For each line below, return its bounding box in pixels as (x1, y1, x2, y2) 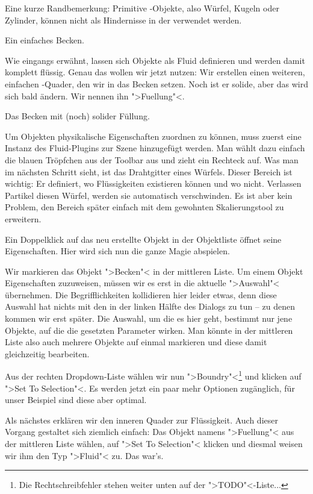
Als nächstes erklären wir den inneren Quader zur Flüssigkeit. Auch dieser (5, 413, 278, 426)
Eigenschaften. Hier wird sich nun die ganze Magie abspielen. (5, 245, 230, 257)
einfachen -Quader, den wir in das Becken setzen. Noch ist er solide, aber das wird (5, 77, 308, 90)
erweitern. (5, 212, 42, 225)
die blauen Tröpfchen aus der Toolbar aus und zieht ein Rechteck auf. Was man (5, 153, 299, 166)
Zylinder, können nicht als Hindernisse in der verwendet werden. (5, 13, 242, 26)
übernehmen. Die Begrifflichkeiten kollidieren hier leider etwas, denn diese (5, 288, 277, 301)
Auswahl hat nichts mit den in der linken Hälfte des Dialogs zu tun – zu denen (5, 300, 295, 313)
